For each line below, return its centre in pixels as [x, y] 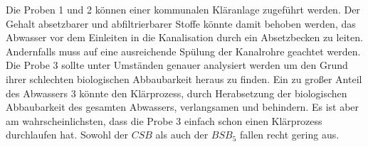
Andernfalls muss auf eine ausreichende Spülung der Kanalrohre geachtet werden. [183, 51]
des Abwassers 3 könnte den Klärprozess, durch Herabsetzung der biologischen [177, 93]
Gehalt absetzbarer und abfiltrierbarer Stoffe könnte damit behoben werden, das [181, 23]
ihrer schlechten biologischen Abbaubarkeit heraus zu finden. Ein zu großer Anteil [184, 78]
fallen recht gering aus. [290, 135]
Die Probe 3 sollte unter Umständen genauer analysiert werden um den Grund [177, 65]
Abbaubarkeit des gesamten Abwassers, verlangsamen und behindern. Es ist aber [183, 107]
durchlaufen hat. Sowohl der [67, 135]
